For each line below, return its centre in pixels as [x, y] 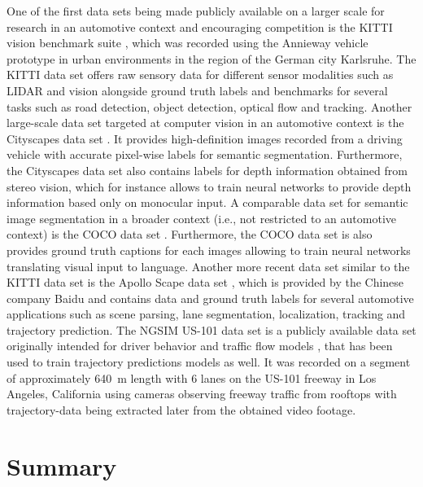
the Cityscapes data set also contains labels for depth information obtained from [207, 170]
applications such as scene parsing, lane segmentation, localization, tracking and [206, 314]
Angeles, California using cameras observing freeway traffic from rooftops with [202, 394]
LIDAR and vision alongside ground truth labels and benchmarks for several [197, 90]
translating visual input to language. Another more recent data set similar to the [208, 266]
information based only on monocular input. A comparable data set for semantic [207, 202]
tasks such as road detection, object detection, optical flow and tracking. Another [209, 106]
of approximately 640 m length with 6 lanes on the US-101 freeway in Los [192, 377]
